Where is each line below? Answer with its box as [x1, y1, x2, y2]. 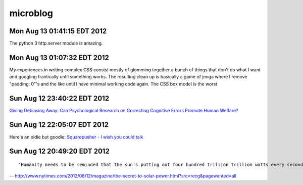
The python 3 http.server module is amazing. [9, 40, 103, 47]
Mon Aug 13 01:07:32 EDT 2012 [9, 53, 110, 62]
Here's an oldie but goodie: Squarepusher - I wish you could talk [9, 134, 143, 140]
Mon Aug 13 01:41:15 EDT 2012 [9, 27, 107, 35]
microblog [9, 8, 53, 19]
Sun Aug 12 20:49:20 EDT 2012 [9, 147, 110, 156]
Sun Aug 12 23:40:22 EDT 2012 [9, 94, 110, 103]
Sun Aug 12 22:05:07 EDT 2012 [9, 120, 109, 129]
